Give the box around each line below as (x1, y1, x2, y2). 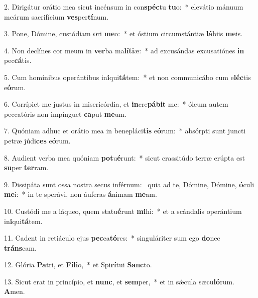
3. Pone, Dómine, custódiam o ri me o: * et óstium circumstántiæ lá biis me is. (4, 28, 243, 39)
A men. (4, 286, 25, 296)
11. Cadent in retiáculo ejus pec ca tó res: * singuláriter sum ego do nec (4, 233, 220, 243)
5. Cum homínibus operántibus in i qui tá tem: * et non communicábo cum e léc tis (4, 71, 251, 82)
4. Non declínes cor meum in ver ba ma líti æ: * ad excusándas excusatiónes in (4, 45, 244, 55)
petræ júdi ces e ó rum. (4, 135, 71, 145)
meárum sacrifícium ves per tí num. (4, 11, 109, 22)
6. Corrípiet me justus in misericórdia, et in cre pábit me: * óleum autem (4, 99, 228, 109)
